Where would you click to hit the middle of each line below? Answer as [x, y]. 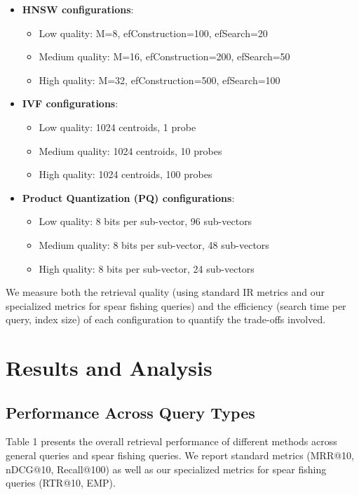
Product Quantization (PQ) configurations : [128, 197]
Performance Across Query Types [130, 412]
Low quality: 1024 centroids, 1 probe [117, 127]
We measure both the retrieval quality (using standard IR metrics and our [165, 292]
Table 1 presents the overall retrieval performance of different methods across [171, 441]
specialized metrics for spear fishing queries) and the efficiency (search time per [176, 305]
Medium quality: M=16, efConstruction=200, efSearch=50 [164, 56]
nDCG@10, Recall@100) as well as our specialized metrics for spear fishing [166, 469]
